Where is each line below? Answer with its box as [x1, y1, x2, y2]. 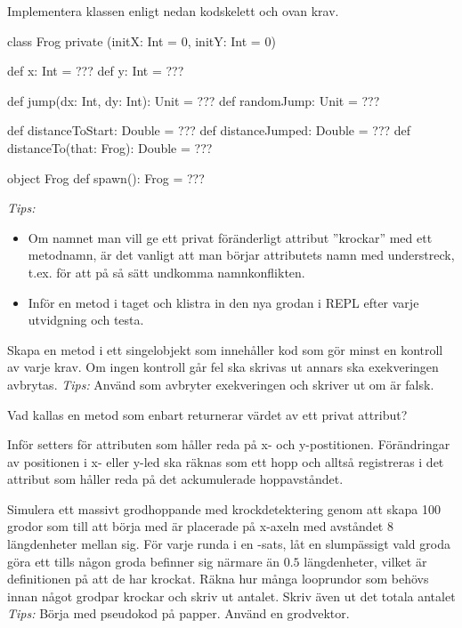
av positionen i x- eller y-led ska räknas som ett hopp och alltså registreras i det [7, 452, 444, 471]
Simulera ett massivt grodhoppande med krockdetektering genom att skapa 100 [7, 499, 441, 518]
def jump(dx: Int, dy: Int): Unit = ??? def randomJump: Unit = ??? [7, 91, 380, 109]
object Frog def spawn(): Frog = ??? [7, 168, 205, 187]
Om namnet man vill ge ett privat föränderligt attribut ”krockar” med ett [28, 228, 433, 246]
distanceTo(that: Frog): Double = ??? [7, 138, 213, 157]
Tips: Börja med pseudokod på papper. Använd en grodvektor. [7, 604, 350, 623]
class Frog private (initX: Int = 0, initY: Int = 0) [7, 31, 276, 50]
